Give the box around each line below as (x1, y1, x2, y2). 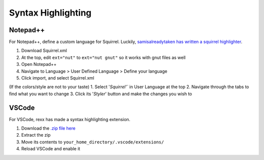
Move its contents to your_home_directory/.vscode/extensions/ (21, 139, 164, 145)
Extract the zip (21, 132, 51, 138)
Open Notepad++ (21, 61, 57, 67)
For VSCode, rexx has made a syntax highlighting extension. (9, 116, 131, 122)
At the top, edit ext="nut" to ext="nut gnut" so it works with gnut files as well (21, 54, 186, 60)
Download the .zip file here (21, 125, 76, 131)
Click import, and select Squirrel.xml (21, 75, 95, 81)
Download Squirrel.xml (21, 48, 67, 54)
